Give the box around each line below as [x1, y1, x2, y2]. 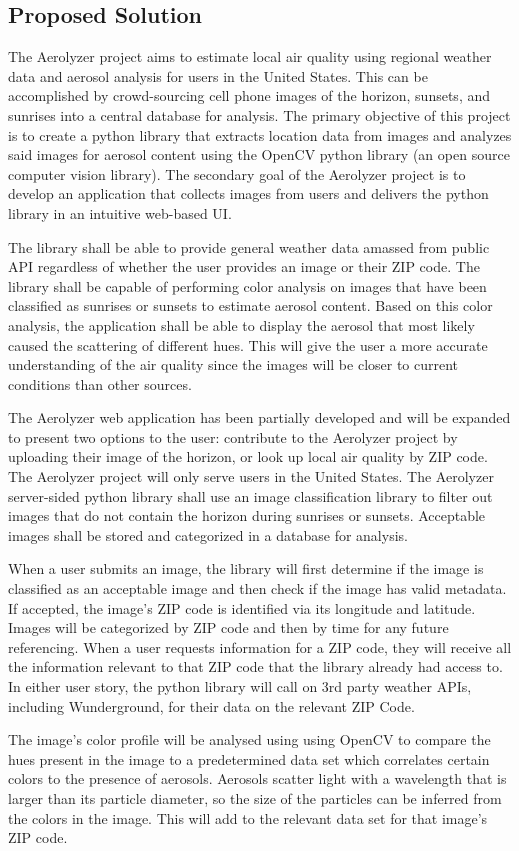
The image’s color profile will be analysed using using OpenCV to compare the [8, 729, 491, 750]
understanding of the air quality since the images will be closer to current [8, 354, 459, 375]
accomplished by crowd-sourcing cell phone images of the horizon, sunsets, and [8, 85, 491, 106]
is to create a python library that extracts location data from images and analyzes [8, 124, 512, 145]
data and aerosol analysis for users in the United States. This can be [8, 65, 428, 86]
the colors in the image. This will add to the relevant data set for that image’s [8, 807, 488, 828]
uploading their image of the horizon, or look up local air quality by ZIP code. [8, 446, 488, 467]
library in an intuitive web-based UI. [8, 202, 232, 223]
